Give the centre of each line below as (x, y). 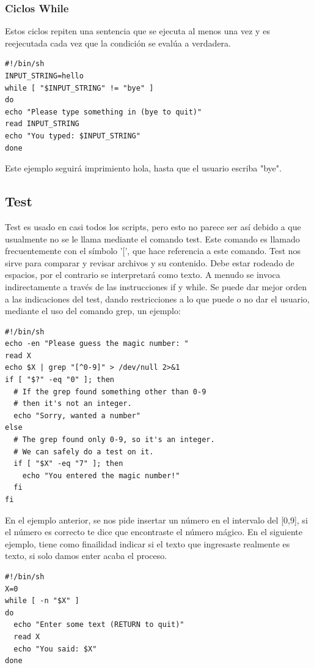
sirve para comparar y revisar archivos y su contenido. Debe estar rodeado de (150, 262)
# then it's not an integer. (73, 404)
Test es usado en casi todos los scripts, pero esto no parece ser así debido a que (153, 226)
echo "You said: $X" (55, 649)
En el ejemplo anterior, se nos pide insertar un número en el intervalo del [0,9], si (156, 520)
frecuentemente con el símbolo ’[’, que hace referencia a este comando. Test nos (153, 251)
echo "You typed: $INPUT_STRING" (73, 136)
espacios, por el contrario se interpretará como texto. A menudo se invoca (143, 275)
